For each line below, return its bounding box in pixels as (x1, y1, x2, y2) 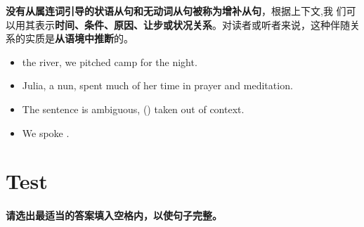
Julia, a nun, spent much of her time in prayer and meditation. (22, 78, 293, 93)
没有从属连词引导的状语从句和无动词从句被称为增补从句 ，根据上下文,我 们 (6, 4, 346, 18)
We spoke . (22, 125, 70, 140)
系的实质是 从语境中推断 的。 (6, 31, 134, 46)
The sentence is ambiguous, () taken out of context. (22, 101, 245, 116)
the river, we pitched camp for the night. (22, 54, 197, 69)
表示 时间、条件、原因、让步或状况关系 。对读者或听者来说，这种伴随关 (34, 17, 360, 32)
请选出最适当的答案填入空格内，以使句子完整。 (6, 208, 222, 223)
